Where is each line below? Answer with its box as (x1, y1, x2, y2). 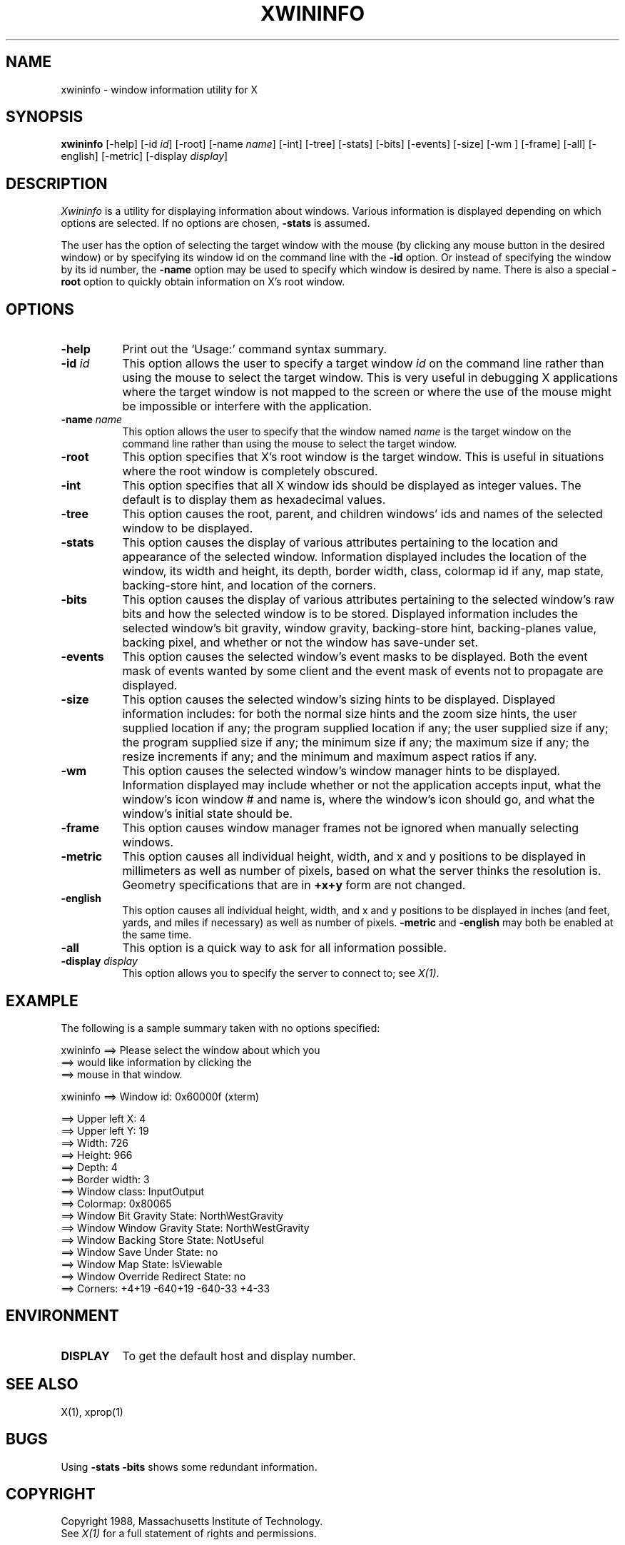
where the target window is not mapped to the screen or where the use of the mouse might (122, 385, 612, 400)
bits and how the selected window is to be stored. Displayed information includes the (122, 607, 579, 622)
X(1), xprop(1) (61, 1405, 123, 1418)
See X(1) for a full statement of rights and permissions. (61, 1527, 317, 1540)
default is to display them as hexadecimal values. (122, 492, 386, 507)
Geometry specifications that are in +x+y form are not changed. (122, 878, 466, 893)
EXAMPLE (6, 991, 78, 1010)
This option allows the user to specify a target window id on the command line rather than (122, 356, 604, 371)
